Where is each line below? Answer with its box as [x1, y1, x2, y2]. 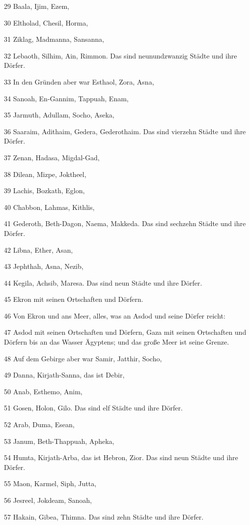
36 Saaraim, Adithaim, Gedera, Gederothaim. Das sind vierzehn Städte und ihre [4, 126, 246, 136]
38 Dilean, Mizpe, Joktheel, [4, 169, 86, 179]
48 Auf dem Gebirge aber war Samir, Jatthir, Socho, [4, 353, 162, 363]
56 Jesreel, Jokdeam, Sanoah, [4, 495, 92, 505]
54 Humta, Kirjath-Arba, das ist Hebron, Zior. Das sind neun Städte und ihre [4, 452, 238, 463]
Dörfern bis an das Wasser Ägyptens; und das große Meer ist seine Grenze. [4, 337, 229, 347]
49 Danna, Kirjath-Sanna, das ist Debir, [4, 370, 125, 380]
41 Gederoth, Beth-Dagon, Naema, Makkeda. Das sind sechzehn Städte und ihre [4, 218, 246, 229]
